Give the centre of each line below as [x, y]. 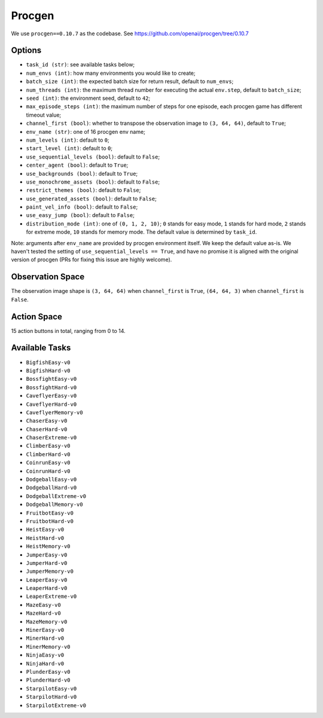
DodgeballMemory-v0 [54, 505]
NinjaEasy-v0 [45, 655]
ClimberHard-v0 [48, 454]
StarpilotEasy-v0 [51, 688]
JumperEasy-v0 [47, 555]
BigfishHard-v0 [48, 370]
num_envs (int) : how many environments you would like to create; [111, 73]
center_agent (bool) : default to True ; [77, 165]
